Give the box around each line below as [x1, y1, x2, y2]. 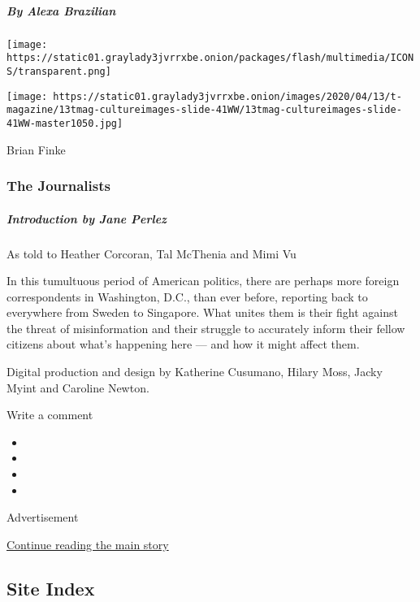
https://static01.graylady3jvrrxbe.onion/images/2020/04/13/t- [53, 90, 402, 102]
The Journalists [6, 175, 110, 196]
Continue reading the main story [6, 535, 169, 552]
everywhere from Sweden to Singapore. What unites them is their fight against [6, 304, 398, 321]
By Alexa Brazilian [6, 2, 116, 19]
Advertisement [6, 509, 79, 526]
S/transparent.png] [6, 65, 111, 77]
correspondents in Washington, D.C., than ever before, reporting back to [6, 288, 368, 305]
